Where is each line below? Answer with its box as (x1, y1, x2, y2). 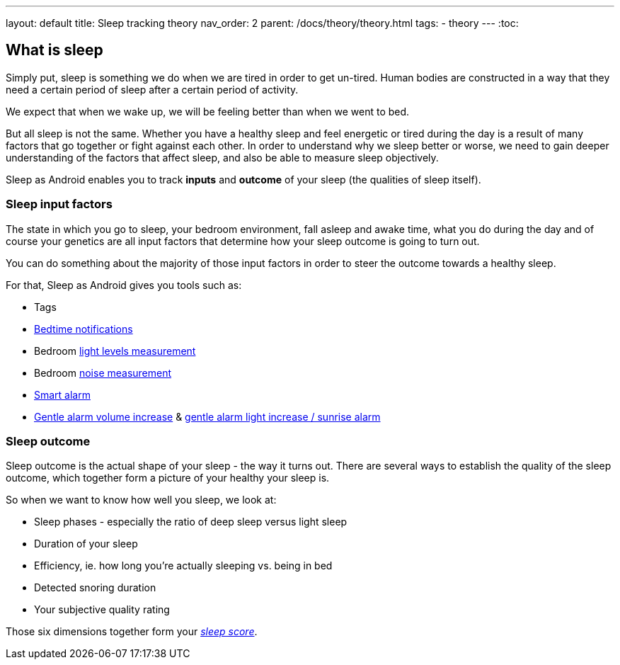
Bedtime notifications (34, 322, 133, 335)
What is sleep (6, 41, 103, 59)
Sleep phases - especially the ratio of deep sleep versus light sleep (34, 516, 348, 528)
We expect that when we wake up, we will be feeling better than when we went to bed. (6, 105, 410, 118)
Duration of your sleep (34, 538, 138, 550)
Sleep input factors (6, 197, 113, 212)
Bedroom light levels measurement (34, 344, 196, 357)
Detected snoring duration (34, 581, 156, 594)
